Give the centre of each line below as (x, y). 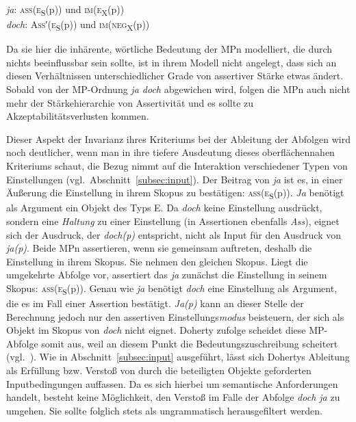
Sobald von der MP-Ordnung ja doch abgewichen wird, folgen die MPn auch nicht (178, 89)
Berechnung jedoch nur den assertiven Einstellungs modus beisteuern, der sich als (175, 316)
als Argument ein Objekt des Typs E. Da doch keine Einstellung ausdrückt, (164, 208)
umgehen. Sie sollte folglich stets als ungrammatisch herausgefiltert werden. (164, 410)
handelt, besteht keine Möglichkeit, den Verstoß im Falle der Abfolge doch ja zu (173, 397)
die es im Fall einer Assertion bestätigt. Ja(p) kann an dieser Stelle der (155, 303)
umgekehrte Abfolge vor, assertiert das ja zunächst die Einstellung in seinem (167, 275)
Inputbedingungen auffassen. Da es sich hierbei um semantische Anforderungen (172, 383)
